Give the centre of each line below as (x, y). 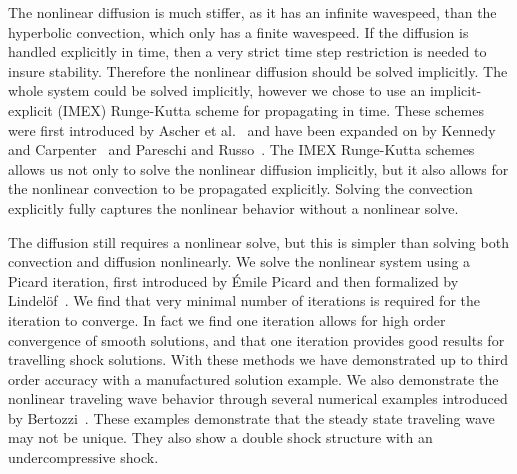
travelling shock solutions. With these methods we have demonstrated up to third (258, 359)
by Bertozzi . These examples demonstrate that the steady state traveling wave (251, 417)
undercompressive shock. (83, 457)
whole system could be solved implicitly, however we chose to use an (217, 90)
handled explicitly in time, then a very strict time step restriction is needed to (247, 51)
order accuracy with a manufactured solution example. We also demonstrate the (253, 378)
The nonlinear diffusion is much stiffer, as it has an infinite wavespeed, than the (252, 12)
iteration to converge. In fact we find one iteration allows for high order (227, 319)
